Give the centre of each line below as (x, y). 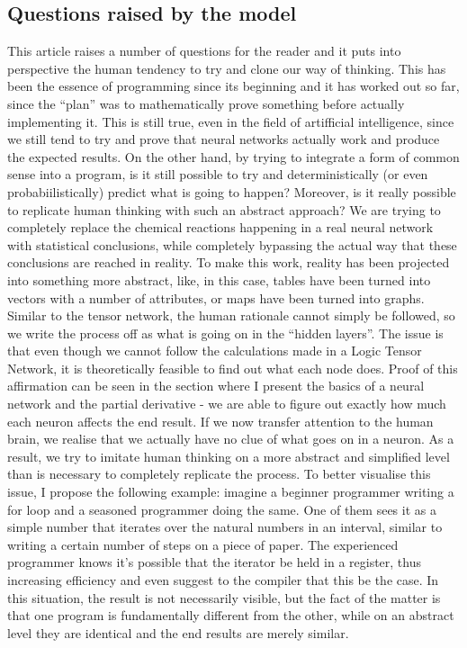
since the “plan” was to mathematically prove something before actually (206, 103)
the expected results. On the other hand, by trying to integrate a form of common (233, 156)
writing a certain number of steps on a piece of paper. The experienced (203, 544)
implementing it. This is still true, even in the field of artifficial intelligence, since (231, 121)
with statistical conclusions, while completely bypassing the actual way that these (232, 244)
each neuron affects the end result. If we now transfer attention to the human (220, 421)
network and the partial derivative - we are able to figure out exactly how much (227, 404)
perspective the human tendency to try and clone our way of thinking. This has (227, 68)
